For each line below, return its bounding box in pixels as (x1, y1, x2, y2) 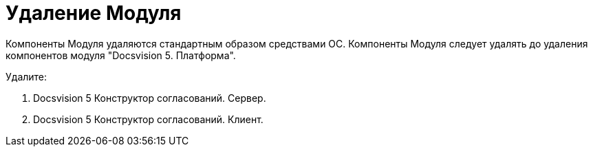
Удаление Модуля (6, 1, 182, 25)
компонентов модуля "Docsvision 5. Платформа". (6, 49, 236, 61)
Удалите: (6, 70, 47, 83)
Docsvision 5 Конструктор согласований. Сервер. (33, 91, 266, 104)
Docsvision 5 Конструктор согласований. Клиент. (33, 113, 263, 125)
